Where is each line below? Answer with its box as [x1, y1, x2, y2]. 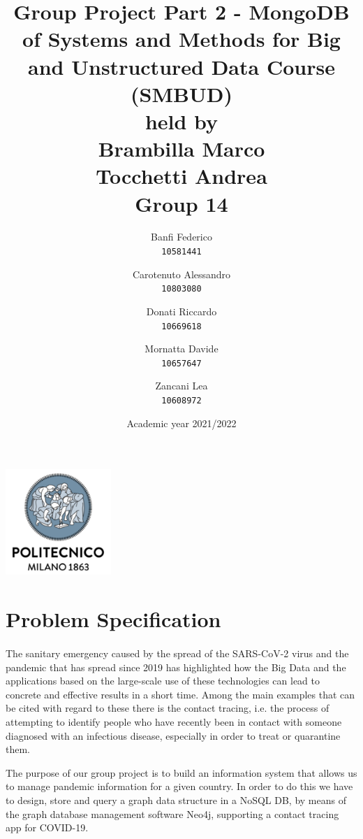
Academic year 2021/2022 [126, 415, 237, 430]
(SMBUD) [131, 79, 232, 108]
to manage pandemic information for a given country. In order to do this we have [6, 779, 353, 794]
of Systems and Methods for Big [22, 24, 341, 53]
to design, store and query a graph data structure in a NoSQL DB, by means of [6, 792, 346, 807]
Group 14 [135, 189, 228, 217]
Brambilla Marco [98, 134, 265, 163]
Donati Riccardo [146, 303, 217, 318]
